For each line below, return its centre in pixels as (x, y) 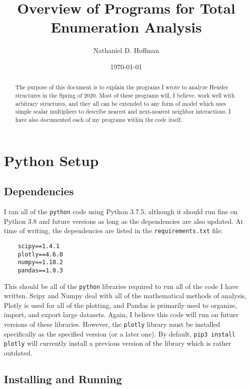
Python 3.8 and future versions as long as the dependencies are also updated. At (124, 221)
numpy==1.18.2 (40, 262)
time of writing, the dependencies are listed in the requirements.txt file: (113, 230)
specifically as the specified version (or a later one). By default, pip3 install (120, 333)
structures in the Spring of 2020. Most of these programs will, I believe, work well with (125, 95)
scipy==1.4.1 (39, 246)
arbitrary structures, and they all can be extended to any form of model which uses (121, 103)
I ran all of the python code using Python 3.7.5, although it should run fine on (121, 211)
